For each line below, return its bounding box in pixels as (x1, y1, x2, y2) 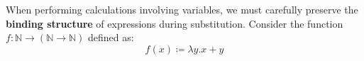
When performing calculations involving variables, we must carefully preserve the (6, 2, 358, 16)
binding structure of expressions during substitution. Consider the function (6, 16, 343, 30)
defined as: (88, 30, 134, 45)
